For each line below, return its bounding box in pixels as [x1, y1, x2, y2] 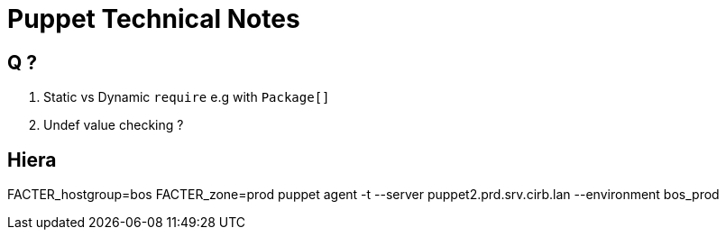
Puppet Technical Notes [7, 4, 300, 34]
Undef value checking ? [43, 117, 184, 133]
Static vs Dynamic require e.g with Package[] [43, 89, 330, 105]
